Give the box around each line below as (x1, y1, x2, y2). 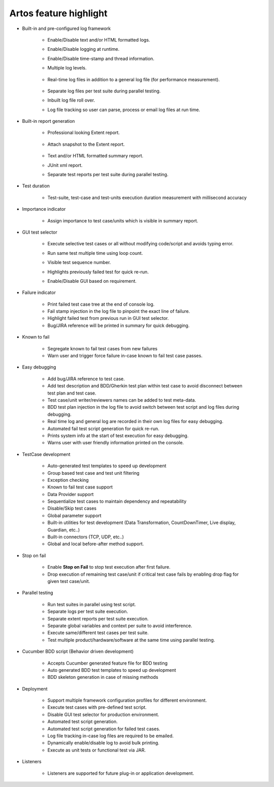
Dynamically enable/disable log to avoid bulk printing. (47, 740, 160, 746)
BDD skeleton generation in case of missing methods (47, 674, 158, 680)
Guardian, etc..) (47, 527, 80, 533)
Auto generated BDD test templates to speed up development (47, 667, 176, 673)
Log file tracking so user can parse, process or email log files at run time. (47, 107, 200, 113)
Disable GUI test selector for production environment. (47, 711, 159, 717)
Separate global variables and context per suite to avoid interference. (47, 622, 192, 629)
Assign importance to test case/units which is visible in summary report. (47, 217, 198, 223)
